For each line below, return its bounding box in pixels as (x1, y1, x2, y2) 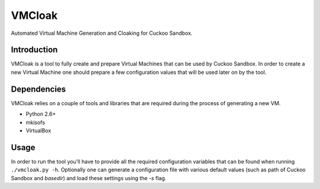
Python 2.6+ (25, 110, 56, 118)
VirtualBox (25, 127, 52, 134)
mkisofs (25, 119, 46, 126)
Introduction (11, 45, 58, 55)
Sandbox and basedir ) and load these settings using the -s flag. (11, 174, 167, 181)
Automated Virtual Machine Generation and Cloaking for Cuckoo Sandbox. (11, 30, 193, 37)
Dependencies (11, 84, 66, 94)
